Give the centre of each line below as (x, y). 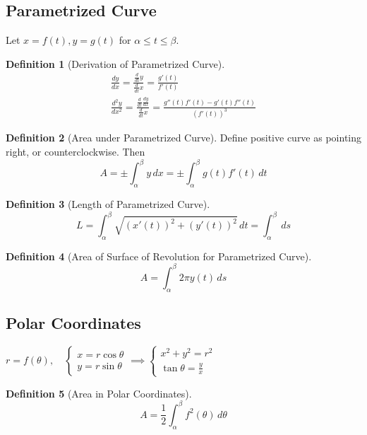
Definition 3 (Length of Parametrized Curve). (108, 203)
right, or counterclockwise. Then (76, 152)
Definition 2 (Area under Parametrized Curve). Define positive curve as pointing (184, 138)
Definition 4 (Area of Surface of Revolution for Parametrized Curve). (159, 256)
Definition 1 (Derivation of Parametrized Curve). (115, 63)
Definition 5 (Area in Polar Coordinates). (99, 393)
